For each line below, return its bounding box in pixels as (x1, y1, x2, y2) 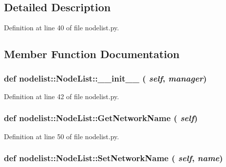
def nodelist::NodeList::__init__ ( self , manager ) (4, 72, 207, 84)
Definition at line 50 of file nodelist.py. (4, 131, 119, 141)
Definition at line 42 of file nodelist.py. (4, 91, 119, 101)
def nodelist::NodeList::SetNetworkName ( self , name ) (4, 152, 223, 164)
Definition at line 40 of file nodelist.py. (4, 22, 119, 33)
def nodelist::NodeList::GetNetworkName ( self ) (4, 112, 198, 124)
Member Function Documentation (4, 46, 180, 62)
